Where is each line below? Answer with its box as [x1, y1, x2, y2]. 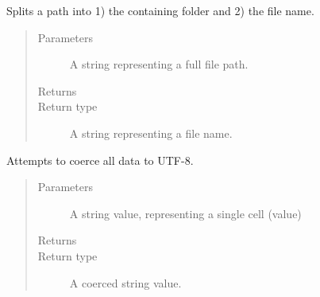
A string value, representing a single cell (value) [69, 205, 302, 221]
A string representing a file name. [69, 124, 233, 141]
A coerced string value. [69, 274, 182, 291]
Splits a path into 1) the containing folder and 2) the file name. [6, 2, 314, 18]
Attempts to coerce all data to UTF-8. [6, 151, 194, 168]
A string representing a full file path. [69, 56, 249, 72]
